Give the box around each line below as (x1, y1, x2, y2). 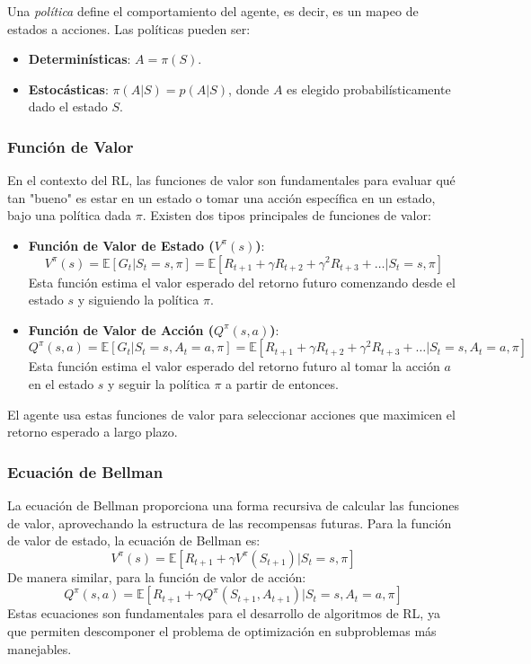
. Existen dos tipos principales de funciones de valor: (142, 206, 431, 225)
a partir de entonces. (226, 374, 339, 393)
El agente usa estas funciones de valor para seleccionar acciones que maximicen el (7, 404, 456, 423)
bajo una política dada (7, 206, 132, 225)
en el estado (28, 374, 94, 393)
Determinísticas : (28, 49, 131, 68)
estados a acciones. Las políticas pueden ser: (7, 19, 251, 38)
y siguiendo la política (77, 290, 199, 309)
